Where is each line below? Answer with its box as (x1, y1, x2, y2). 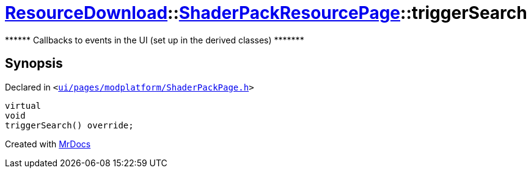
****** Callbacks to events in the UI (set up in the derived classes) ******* (5, 34, 304, 45)
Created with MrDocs (5, 138, 91, 149)
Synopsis (5, 56, 63, 72)
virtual (5, 100, 42, 111)
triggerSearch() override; (5, 120, 134, 130)
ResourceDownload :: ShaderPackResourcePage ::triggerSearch (5, 2, 527, 23)
